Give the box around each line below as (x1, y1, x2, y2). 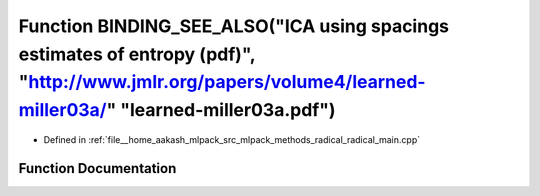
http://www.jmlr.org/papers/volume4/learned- (28, 71, 426, 94)
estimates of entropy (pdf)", (18, 43, 256, 65)
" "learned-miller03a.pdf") (106, 99, 336, 122)
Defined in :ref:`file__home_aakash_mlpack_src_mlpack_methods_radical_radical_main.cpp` (43, 133, 420, 145)
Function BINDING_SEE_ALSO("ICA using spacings (18, 15, 450, 37)
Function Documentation (18, 160, 177, 177)
